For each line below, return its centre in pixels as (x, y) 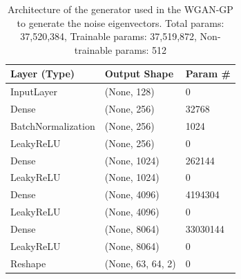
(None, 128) (129, 92)
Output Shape (139, 74)
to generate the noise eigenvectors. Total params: (120, 22)
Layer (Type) (43, 74)
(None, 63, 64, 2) (140, 263)
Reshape (28, 263)
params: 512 (141, 49)
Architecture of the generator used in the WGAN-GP (120, 9)
